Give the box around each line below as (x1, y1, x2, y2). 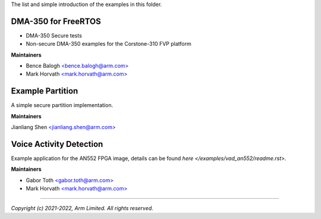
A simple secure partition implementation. (11, 102, 113, 109)
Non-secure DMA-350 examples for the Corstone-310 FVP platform (26, 40, 191, 48)
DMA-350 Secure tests (26, 32, 83, 39)
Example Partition (11, 86, 78, 96)
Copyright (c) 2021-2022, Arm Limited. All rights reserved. (11, 204, 154, 211)
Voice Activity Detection (11, 139, 103, 149)
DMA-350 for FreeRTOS (11, 16, 101, 26)
